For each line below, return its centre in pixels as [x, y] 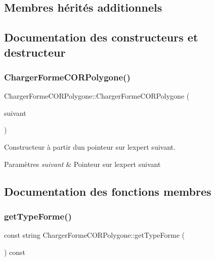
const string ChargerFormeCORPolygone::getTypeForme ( [94, 235]
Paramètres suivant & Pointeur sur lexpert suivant [82, 164]
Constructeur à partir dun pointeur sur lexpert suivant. [90, 146]
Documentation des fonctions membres [108, 191]
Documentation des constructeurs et [101, 37]
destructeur [35, 52]
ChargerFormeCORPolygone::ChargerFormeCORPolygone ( [97, 96]
